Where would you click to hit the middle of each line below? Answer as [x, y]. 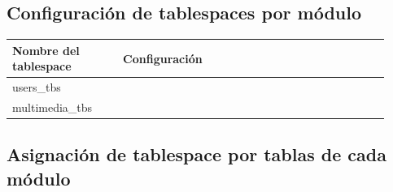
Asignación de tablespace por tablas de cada [196, 154]
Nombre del [46, 50]
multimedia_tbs [52, 107]
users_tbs [37, 87]
